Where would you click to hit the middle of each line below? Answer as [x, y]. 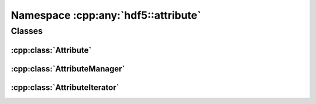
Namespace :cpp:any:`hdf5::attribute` [106, 15]
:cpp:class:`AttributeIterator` [65, 87]
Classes [27, 31]
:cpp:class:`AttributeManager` [68, 69]
